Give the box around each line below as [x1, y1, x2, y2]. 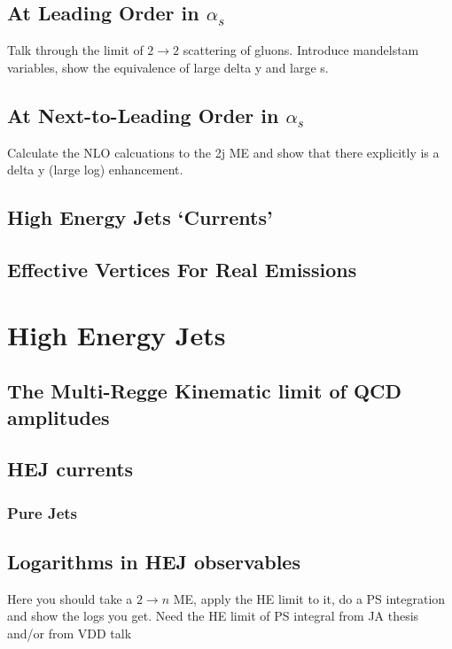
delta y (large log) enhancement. [7, 160, 183, 179]
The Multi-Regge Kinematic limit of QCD [7, 377, 402, 405]
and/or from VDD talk [7, 623, 132, 642]
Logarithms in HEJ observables [7, 547, 300, 575]
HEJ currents [7, 455, 134, 483]
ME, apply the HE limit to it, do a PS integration [173, 589, 446, 607]
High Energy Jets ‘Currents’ [7, 204, 273, 231]
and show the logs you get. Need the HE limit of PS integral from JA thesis [7, 607, 419, 625]
